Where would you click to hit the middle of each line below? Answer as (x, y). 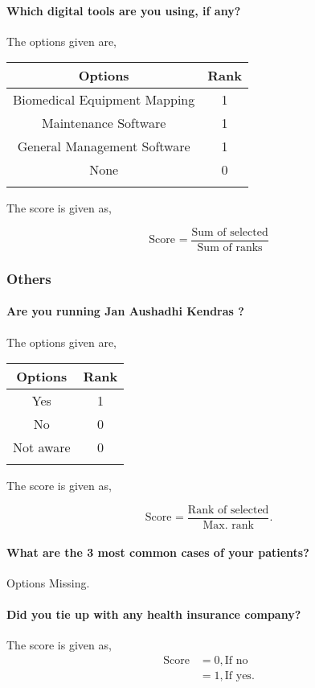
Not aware (42, 447)
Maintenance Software (104, 123)
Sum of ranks (230, 248)
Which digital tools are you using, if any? (124, 10)
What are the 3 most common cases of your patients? (158, 552)
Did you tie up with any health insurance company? (154, 614)
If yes (238, 676)
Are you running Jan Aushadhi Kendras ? (125, 311)
